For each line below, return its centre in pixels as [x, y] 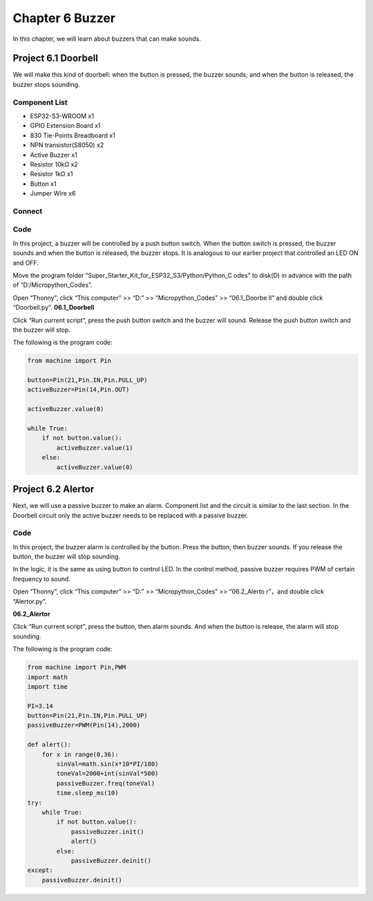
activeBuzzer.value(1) [95, 448]
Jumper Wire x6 [53, 193]
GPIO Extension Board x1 [65, 126]
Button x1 [43, 184]
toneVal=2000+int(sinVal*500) [107, 774]
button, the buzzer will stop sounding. [67, 557]
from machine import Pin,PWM [77, 667]
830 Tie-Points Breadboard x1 [73, 135]
